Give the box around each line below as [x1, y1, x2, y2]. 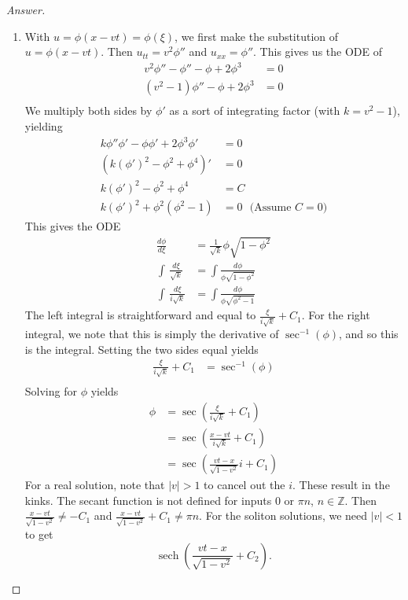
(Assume [249, 202, 292, 214]
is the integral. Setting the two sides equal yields [24, 340, 259, 357]
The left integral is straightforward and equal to [24, 307, 256, 323]
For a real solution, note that [24, 477, 165, 493]
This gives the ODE [24, 218, 121, 234]
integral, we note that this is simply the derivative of [24, 326, 279, 342]
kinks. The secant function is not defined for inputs [24, 491, 272, 508]
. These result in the [292, 477, 390, 493]
